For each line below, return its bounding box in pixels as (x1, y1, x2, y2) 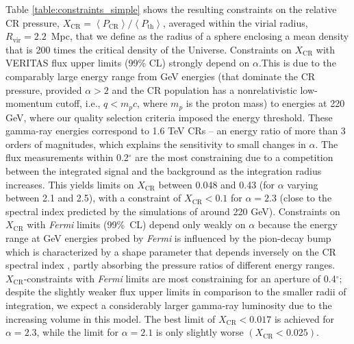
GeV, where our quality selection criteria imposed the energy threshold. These (5, 110, 333, 124)
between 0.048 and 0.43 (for (158, 177, 275, 191)
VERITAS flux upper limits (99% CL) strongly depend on (5, 56, 250, 70)
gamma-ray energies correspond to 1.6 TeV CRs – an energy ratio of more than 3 (5, 123, 346, 138)
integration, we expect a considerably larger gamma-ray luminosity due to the (5, 297, 332, 312)
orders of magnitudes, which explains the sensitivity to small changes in (5, 136, 306, 151)
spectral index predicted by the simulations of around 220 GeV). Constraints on (5, 204, 340, 218)
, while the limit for (36, 325, 118, 339)
